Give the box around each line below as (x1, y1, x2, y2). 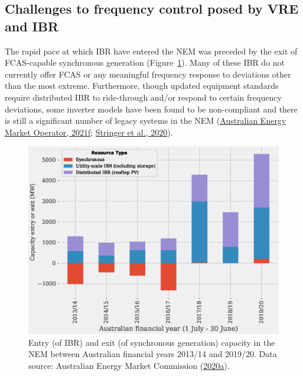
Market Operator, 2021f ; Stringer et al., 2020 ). (5, 126, 173, 138)
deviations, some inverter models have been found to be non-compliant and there (5, 102, 298, 115)
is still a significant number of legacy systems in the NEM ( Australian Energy (5, 114, 286, 127)
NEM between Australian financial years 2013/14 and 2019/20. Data (28, 348, 277, 360)
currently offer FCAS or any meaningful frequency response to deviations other (5, 68, 291, 80)
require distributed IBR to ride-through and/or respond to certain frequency (5, 91, 282, 103)
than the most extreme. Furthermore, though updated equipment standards (5, 79, 279, 92)
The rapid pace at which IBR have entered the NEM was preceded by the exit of (5, 44, 298, 57)
